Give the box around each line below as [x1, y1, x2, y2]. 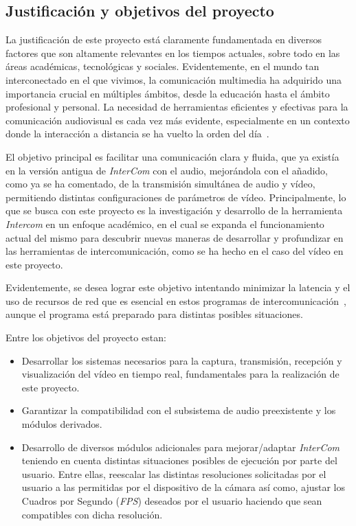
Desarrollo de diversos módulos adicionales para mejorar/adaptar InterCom [21, 439, 340, 454]
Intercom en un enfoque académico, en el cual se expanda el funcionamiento [5, 216, 324, 231]
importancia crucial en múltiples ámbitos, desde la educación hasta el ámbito [5, 86, 330, 100]
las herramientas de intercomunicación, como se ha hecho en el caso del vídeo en [5, 244, 344, 258]
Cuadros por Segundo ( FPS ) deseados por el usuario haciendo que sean [21, 494, 322, 508]
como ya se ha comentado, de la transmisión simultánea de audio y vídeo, [5, 176, 315, 191]
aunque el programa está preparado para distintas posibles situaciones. [5, 307, 303, 321]
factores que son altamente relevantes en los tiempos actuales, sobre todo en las [5, 45, 340, 60]
